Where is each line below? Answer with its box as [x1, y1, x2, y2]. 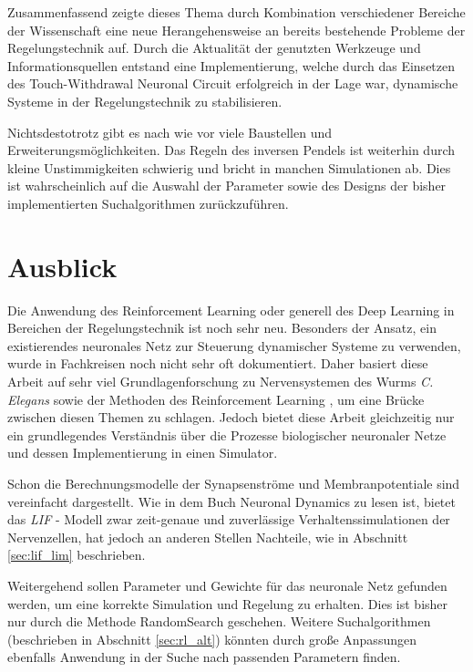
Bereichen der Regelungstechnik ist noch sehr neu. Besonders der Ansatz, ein [7, 318, 437, 337]
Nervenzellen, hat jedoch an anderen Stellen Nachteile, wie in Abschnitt [7, 527, 408, 546]
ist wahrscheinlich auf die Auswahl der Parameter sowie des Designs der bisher [7, 176, 447, 195]
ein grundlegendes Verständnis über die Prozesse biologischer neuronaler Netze [7, 425, 447, 444]
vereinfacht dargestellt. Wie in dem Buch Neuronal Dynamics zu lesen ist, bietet [7, 491, 456, 511]
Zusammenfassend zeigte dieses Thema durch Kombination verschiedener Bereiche [7, 3, 466, 21]
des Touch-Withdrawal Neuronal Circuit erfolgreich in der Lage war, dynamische [7, 74, 458, 93]
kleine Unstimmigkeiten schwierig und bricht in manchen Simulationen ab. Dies [7, 158, 451, 177]
